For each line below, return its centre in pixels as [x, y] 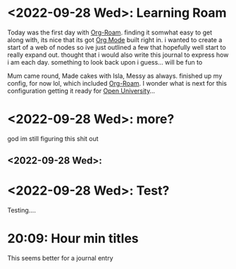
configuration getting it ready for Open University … [81, 91]
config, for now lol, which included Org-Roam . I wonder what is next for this [117, 83]
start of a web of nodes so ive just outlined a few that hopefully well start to [117, 47]
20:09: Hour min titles [73, 238]
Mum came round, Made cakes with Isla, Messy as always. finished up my [115, 76]
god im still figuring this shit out [53, 138]
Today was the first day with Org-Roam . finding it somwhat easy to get [110, 32]
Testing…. [22, 210]
